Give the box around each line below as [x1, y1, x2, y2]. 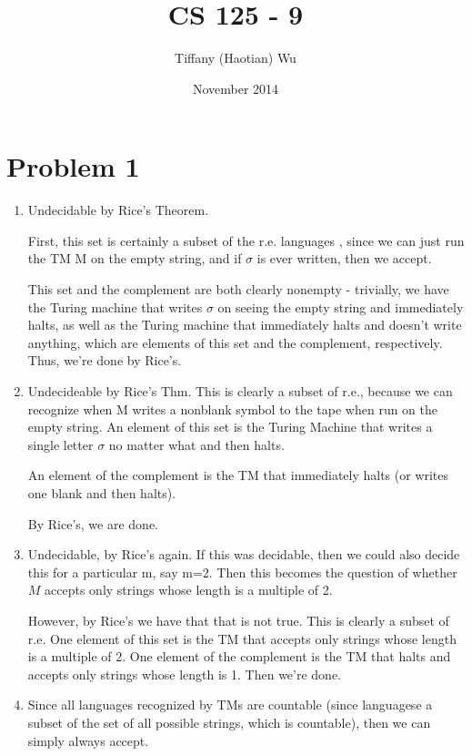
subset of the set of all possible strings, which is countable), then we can [27, 712, 431, 731]
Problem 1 [6, 148, 140, 185]
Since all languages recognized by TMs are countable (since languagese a [27, 695, 433, 714]
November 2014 [192, 78, 279, 97]
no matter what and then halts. [108, 434, 285, 454]
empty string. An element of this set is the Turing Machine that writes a [27, 417, 433, 436]
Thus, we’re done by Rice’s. [27, 351, 182, 370]
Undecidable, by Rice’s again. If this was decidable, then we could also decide [27, 545, 460, 564]
